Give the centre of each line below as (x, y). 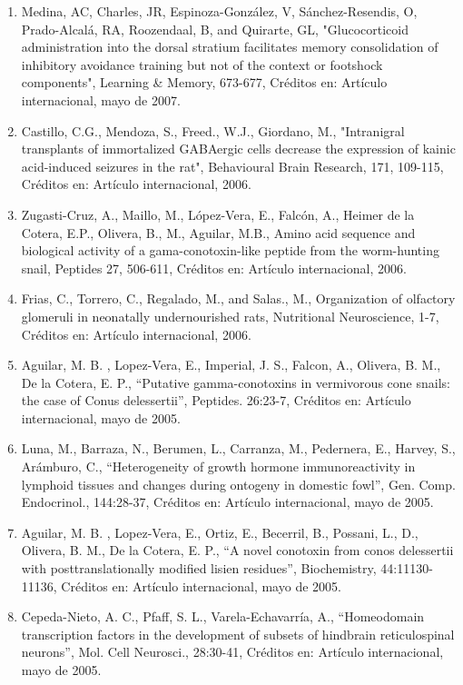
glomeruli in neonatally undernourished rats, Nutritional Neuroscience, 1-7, (230, 316)
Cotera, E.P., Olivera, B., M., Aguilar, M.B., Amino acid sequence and (218, 232)
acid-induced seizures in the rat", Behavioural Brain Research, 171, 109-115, (232, 166)
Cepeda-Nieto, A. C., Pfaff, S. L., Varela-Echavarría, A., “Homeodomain (223, 616)
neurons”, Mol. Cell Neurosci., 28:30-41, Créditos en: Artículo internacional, (232, 652)
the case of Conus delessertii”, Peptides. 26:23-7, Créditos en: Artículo (216, 400)
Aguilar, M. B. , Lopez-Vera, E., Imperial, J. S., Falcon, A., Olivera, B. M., (231, 365)
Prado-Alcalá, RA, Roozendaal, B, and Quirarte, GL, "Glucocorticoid (215, 29)
